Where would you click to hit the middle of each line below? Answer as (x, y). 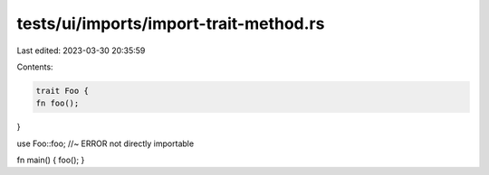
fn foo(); (58, 103)
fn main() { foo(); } (51, 160)
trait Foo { (62, 91)
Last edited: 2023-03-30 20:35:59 (81, 51)
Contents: (35, 67)
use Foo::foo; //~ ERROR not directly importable (105, 143)
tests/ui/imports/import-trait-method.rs (171, 23)
